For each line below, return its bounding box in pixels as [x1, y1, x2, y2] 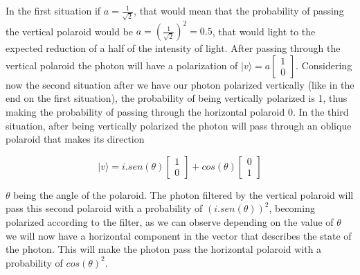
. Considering [296, 57, 352, 72]
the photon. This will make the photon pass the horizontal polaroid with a [6, 242, 322, 256]
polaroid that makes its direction [6, 132, 145, 146]
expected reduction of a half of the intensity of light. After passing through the [6, 41, 341, 55]
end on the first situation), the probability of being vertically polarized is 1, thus [6, 91, 348, 105]
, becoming [269, 201, 315, 215]
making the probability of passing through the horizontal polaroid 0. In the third [6, 104, 349, 118]
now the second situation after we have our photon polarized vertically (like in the [6, 77, 354, 91]
